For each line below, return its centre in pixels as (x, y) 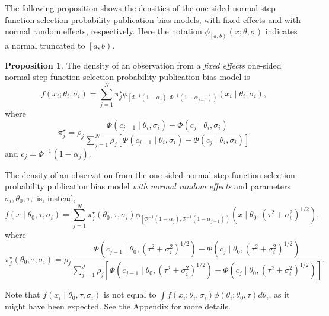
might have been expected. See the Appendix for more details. (118, 306)
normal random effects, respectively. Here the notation (103, 31)
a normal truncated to (45, 45)
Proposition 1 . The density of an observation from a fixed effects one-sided (143, 65)
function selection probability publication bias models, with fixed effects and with (153, 19)
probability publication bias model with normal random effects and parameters (148, 186)
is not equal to (130, 294)
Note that (23, 294)
